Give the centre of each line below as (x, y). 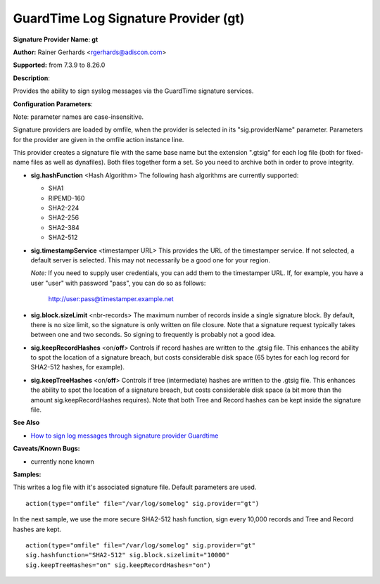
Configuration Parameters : (53, 104)
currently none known (62, 462)
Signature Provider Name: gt (56, 39)
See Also (26, 423)
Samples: (27, 474)
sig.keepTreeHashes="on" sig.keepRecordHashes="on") (118, 565)
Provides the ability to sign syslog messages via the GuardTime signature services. (133, 91)
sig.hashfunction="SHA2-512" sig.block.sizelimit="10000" (128, 555)
